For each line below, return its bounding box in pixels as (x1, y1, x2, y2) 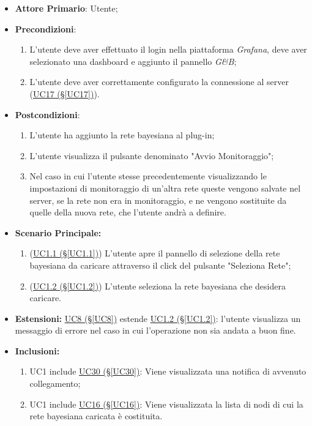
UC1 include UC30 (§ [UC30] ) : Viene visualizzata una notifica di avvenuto (29, 365, 306, 378)
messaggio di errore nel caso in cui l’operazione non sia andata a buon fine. (15, 324, 296, 337)
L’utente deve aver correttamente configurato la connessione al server (29, 75, 289, 88)
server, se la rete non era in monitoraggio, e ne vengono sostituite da (29, 193, 287, 206)
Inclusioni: (15, 344, 60, 357)
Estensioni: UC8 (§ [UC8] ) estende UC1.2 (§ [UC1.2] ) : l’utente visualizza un (15, 312, 301, 324)
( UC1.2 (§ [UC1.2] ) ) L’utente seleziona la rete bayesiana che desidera (29, 279, 286, 292)
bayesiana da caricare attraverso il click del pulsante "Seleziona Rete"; (29, 258, 291, 271)
